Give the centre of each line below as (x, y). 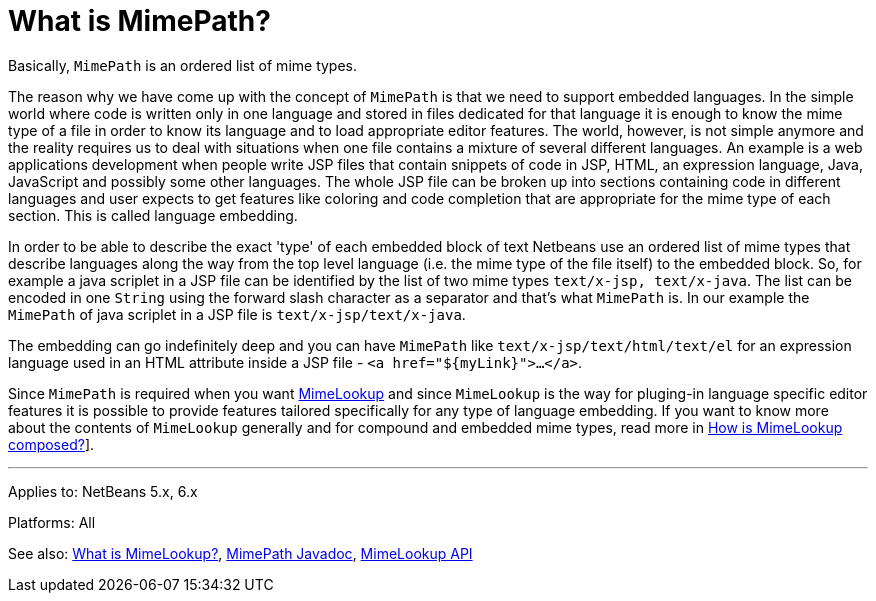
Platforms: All (52, 522)
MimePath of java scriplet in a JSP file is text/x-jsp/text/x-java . (237, 314)
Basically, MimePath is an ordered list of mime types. (183, 65)
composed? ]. (51, 444)
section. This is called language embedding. (153, 215)
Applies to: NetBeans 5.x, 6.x (103, 491)
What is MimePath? (139, 21)
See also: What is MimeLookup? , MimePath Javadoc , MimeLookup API (240, 553)
